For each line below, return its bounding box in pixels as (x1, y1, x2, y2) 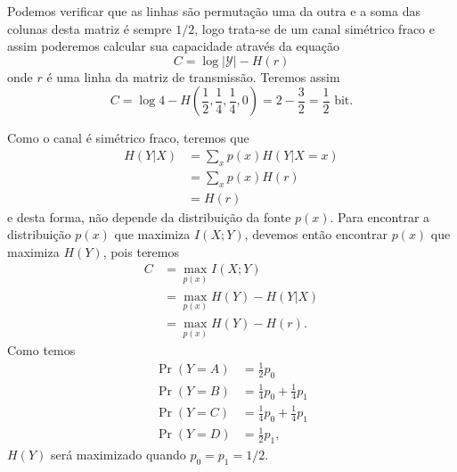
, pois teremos (102, 242, 179, 261)
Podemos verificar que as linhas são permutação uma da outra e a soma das (7, 2, 420, 20)
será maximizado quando (50, 445, 186, 464)
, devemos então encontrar (244, 225, 388, 244)
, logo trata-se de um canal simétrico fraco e (194, 19, 435, 37)
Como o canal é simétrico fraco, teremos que (7, 128, 249, 147)
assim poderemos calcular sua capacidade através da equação (7, 37, 340, 55)
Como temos (7, 341, 76, 360)
